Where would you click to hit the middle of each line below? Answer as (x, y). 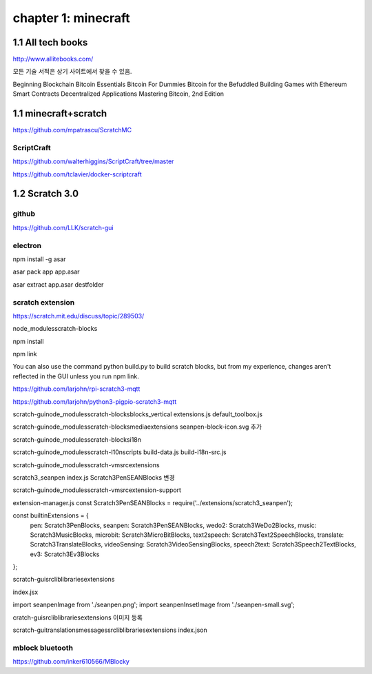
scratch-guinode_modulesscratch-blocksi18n (77, 439)
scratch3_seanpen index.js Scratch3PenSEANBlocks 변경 (94, 477)
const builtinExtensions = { (51, 515)
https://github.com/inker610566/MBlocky (71, 662)
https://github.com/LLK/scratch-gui (63, 227)
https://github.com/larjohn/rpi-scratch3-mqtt (76, 389)
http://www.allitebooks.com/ (53, 59)
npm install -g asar (39, 259)
